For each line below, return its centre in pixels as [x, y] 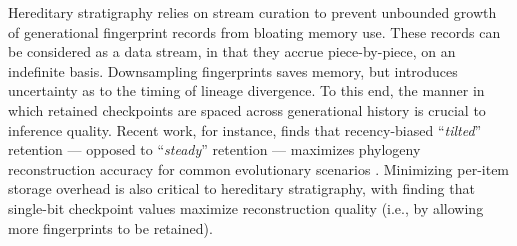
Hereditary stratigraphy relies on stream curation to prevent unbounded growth [252, 12]
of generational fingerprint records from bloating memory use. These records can [254, 31]
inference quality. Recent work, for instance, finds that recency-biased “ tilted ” [245, 129]
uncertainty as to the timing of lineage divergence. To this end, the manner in [246, 90]
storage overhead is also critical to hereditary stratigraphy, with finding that [241, 188]
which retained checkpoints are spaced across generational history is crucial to [247, 109]
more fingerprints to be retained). [110, 227]
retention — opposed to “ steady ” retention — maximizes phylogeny [214, 149]
